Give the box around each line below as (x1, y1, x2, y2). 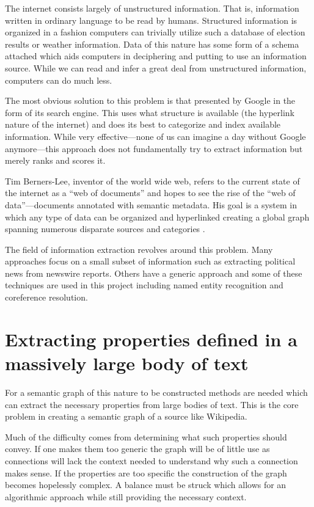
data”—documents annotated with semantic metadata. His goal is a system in (5, 198, 297, 211)
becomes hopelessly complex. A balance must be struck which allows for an (5, 478, 287, 491)
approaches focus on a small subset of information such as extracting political (5, 255, 296, 268)
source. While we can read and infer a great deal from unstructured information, (5, 61, 307, 74)
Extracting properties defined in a (5, 326, 298, 351)
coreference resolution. (5, 291, 88, 304)
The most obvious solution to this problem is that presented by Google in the (5, 94, 296, 107)
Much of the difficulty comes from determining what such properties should (5, 430, 287, 443)
